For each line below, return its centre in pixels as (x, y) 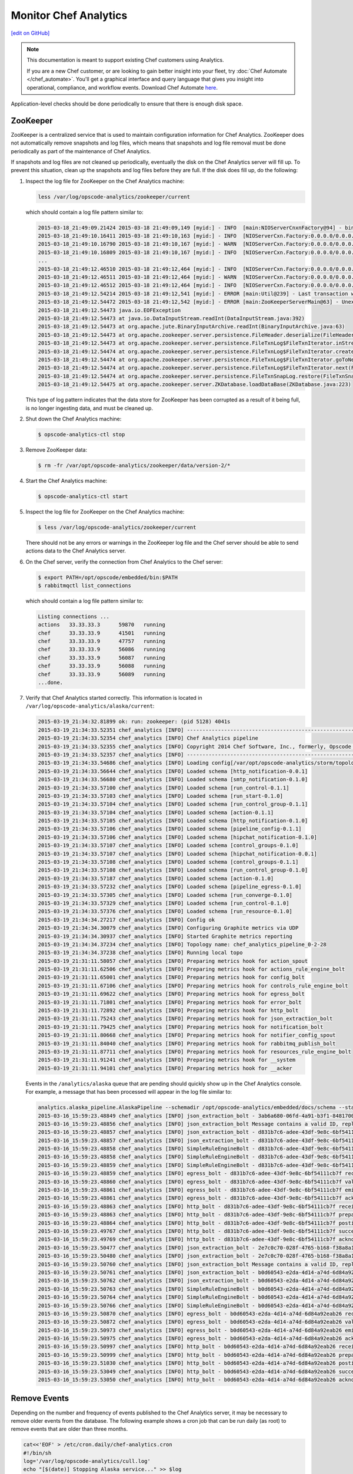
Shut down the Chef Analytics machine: (74, 419)
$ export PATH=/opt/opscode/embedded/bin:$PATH (108, 577)
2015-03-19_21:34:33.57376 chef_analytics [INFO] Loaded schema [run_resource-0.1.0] (165, 912)
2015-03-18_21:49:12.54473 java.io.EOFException (109, 310)
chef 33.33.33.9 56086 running (102, 649)
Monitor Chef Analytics (69, 15)
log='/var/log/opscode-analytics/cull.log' (87, 1461)
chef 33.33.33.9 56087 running (102, 658)
